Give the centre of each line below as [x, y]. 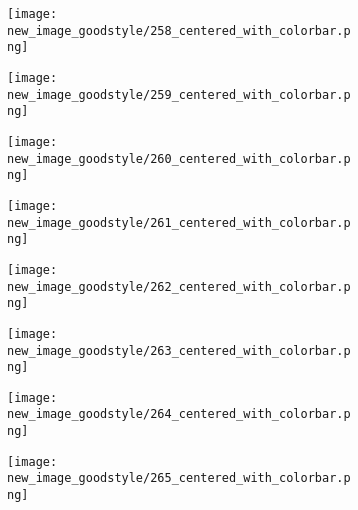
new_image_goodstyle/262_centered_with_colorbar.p [179, 286]
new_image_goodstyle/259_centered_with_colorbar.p [179, 94]
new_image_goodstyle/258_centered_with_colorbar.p [179, 30]
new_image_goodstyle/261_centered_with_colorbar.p [179, 222]
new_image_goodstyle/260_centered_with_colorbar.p [179, 158]
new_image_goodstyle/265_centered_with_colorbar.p [179, 478]
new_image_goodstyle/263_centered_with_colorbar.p [179, 350]
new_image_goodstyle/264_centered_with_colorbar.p [179, 414]
